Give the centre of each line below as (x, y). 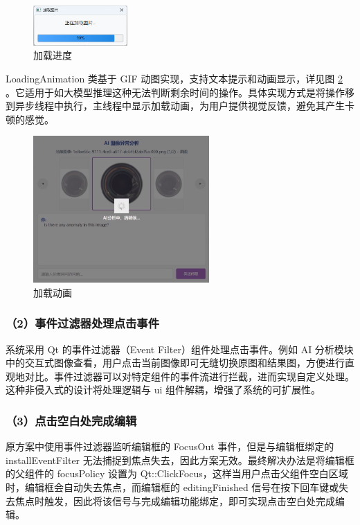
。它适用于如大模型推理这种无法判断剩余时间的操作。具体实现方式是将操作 (175, 92)
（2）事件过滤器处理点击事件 (83, 323)
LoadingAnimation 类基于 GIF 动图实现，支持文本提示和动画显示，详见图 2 (174, 79)
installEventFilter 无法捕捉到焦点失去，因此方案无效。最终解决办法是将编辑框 (180, 460)
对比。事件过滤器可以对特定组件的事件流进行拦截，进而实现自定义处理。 (189, 376)
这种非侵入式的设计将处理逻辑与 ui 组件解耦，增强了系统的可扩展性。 (163, 390)
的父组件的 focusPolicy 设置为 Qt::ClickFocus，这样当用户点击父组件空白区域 (177, 473)
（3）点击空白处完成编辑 (71, 420)
